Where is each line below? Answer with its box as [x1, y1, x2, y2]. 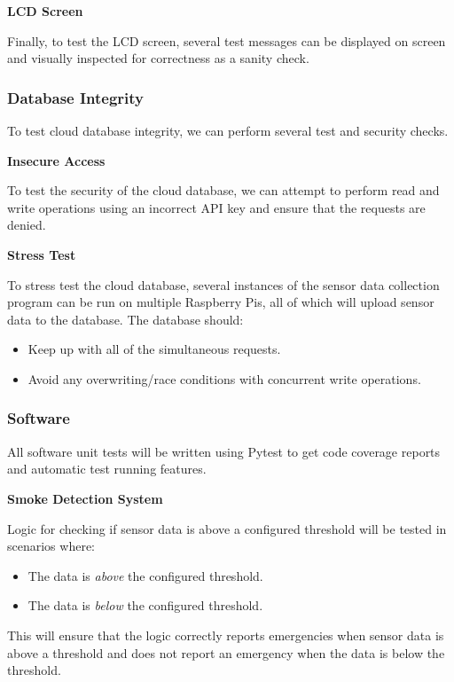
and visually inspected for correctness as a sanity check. [7, 49, 309, 67]
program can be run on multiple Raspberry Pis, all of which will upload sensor [7, 293, 434, 311]
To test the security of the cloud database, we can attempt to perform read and [7, 181, 440, 200]
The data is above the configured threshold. [27, 566, 263, 584]
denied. [7, 216, 46, 234]
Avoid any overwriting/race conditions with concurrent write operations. [27, 369, 421, 388]
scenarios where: [7, 537, 95, 555]
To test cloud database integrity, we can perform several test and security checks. [7, 122, 449, 139]
